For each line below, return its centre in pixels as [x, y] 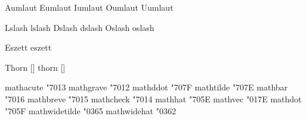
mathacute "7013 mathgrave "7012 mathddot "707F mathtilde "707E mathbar [146, 87]
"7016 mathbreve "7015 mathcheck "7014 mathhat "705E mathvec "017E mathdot [153, 98]
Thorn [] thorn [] [35, 67]
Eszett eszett [28, 47]
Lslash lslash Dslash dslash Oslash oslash [80, 27]
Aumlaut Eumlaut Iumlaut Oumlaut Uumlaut [89, 7]
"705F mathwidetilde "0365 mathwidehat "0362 [90, 110]
